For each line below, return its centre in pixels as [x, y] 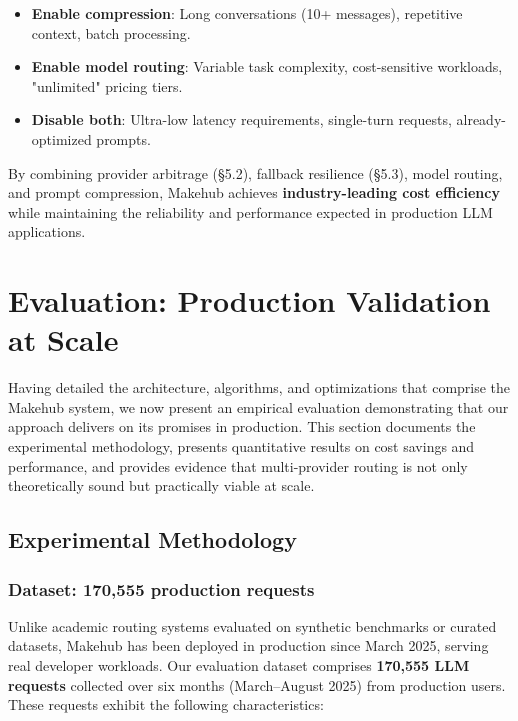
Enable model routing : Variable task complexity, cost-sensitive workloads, [267, 66]
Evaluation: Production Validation [249, 300]
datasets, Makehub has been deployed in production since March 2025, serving [248, 645]
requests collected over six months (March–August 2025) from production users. [257, 684]
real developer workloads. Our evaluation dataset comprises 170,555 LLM [239, 665]
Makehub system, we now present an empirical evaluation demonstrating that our [258, 406]
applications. [47, 231]
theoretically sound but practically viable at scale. [161, 485]
